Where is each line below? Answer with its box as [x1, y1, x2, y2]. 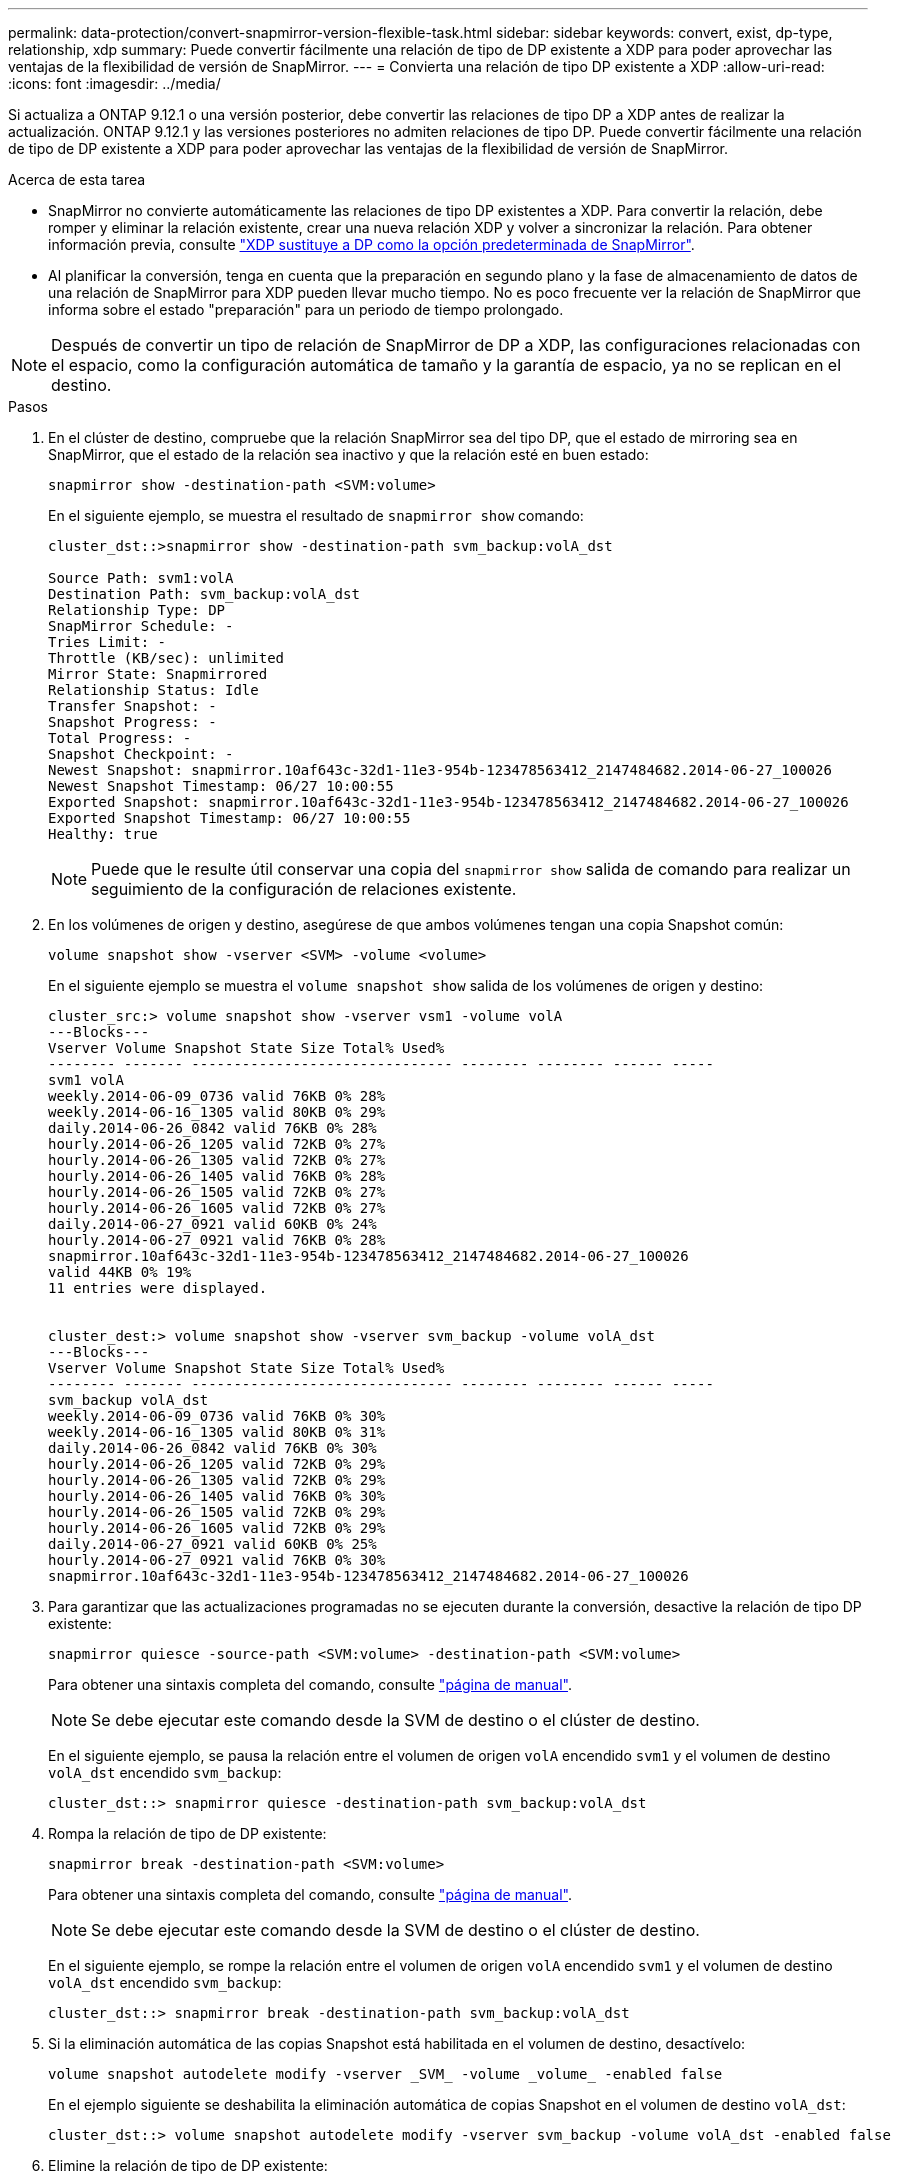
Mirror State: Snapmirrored [48, 666, 268, 682]
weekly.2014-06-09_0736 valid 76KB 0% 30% [48, 1408, 386, 1424]
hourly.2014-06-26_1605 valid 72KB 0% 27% [48, 1200, 386, 1216]
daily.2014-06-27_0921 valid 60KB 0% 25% [48, 1536, 377, 1552]
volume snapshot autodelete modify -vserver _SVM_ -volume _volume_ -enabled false [48, 2066, 723, 2082]
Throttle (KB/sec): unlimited [48, 650, 285, 666]
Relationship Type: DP [48, 602, 226, 618]
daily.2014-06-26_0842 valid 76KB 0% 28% [48, 1120, 377, 1136]
